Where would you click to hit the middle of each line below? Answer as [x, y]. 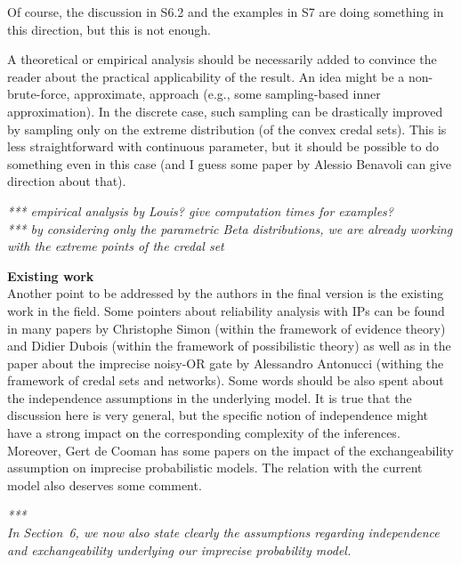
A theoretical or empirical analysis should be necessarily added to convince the [222, 59]
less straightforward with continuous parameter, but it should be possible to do [223, 146]
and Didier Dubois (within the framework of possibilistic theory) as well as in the [229, 346]
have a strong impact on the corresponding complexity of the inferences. [204, 433]
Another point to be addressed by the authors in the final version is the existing [226, 293]
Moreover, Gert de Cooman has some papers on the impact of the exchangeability [230, 450]
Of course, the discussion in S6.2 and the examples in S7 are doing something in [226, 12]
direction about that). [67, 181]
